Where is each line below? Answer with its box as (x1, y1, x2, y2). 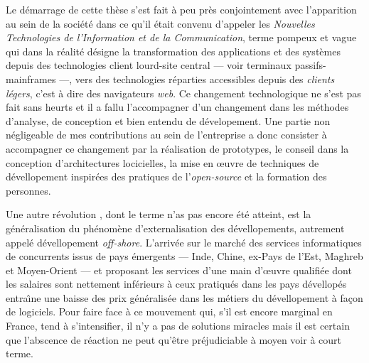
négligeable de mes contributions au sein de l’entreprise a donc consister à (6, 127, 327, 142)
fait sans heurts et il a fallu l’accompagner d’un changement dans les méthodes (6, 99, 349, 114)
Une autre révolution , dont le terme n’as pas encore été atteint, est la (6, 207, 311, 222)
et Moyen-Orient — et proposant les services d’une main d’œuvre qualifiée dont (6, 262, 352, 277)
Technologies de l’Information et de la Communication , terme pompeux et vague (6, 30, 357, 45)
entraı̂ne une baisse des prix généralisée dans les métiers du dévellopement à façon (6, 290, 363, 305)
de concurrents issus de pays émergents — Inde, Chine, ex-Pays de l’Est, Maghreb (6, 249, 363, 264)
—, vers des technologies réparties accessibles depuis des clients (59, 71, 335, 86)
